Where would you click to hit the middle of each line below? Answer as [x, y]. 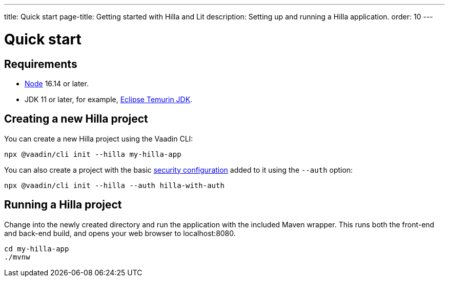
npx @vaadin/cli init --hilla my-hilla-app [93, 154]
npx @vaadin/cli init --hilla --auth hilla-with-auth [114, 185]
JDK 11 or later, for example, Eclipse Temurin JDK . [109, 99]
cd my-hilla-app [37, 249]
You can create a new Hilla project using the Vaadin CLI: [99, 138]
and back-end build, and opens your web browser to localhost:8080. [120, 233]
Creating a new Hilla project [76, 119]
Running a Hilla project [63, 205]
